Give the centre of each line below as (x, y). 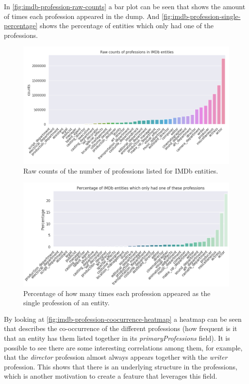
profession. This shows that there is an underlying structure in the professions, (121, 366)
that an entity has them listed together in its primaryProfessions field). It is (117, 338)
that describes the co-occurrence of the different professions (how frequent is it (121, 328)
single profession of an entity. (66, 303)
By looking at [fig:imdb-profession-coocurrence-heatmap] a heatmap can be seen (123, 319)
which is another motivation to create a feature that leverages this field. (111, 376)
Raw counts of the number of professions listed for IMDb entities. (121, 170)
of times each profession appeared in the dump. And (82, 16)
